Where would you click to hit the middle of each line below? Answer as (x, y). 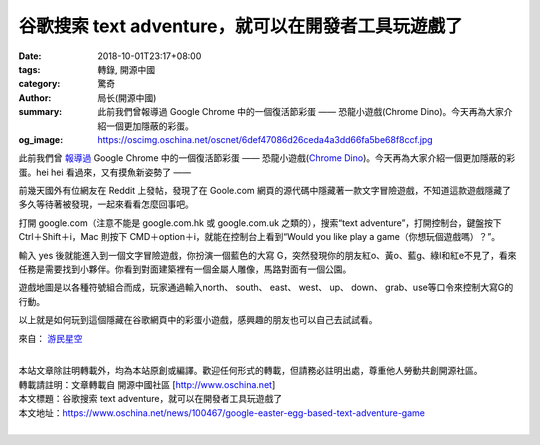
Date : (30, 56)
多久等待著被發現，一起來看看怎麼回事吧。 (106, 204)
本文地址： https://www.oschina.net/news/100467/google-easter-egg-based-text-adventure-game (221, 412)
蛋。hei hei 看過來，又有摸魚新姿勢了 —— (105, 172)
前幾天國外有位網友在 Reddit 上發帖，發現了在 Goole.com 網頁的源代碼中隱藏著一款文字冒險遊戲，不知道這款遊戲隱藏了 (265, 191)
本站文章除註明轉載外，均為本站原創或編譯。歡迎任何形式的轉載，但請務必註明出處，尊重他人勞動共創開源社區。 (250, 371)
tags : (29, 69)
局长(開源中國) (127, 97)
